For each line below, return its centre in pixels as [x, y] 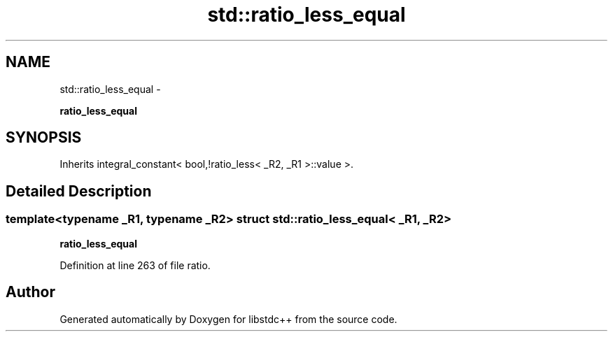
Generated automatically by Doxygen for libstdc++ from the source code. [228, 319]
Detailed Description [79, 191]
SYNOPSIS [44, 138]
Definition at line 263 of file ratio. [135, 265]
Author [30, 292]
